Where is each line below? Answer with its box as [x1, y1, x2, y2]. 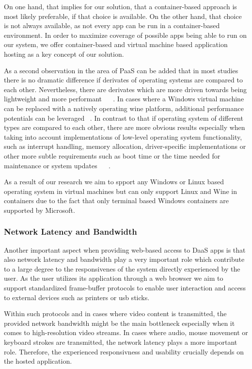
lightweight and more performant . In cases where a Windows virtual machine [4, 94, 244, 104]
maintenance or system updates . [4, 160, 110, 170]
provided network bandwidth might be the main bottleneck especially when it [4, 318, 235, 328]
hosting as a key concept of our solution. [4, 48, 124, 59]
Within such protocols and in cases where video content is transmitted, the [4, 308, 227, 319]
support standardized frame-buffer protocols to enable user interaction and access [4, 283, 246, 293]
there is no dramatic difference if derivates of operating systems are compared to [4, 75, 243, 85]
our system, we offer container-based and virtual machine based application [4, 39, 228, 49]
